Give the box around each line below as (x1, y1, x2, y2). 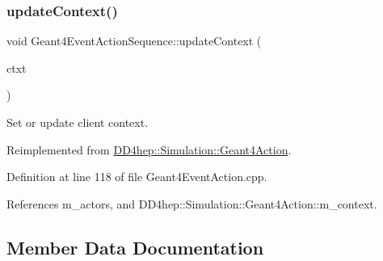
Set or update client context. (6, 114, 149, 130)
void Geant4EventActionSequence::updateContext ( (6, 32, 262, 49)
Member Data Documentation (6, 234, 264, 259)
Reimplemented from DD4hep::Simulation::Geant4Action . (6, 141, 292, 158)
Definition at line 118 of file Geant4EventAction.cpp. (6, 168, 267, 185)
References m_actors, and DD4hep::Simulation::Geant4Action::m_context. (6, 195, 377, 212)
